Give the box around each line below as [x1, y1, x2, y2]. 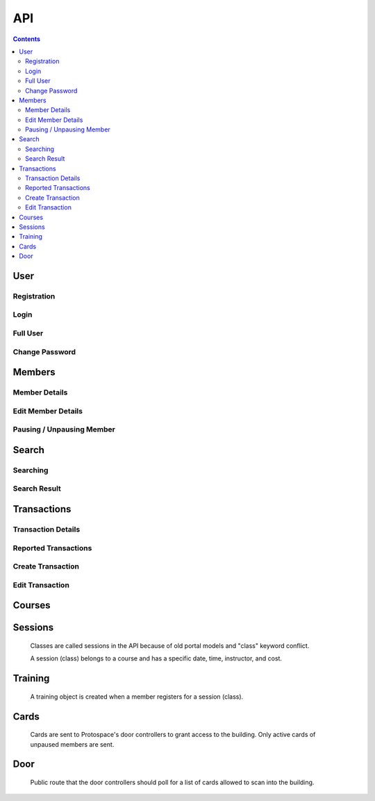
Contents [12, 35, 41, 43]
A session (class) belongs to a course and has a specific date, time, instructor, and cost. [30, 654, 283, 663]
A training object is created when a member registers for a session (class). [30, 692, 244, 701]
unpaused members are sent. [30, 740, 115, 748]
